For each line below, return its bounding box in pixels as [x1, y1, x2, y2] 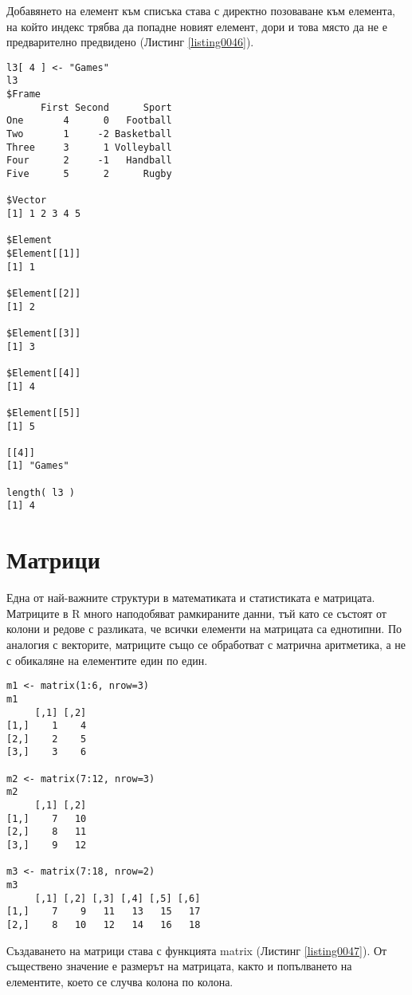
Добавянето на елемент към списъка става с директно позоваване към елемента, [6, 2, 395, 18]
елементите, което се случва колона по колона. [6, 973, 233, 989]
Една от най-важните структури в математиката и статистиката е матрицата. [6, 589, 375, 606]
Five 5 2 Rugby [6, 168, 172, 180]
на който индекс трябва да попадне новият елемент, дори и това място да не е [6, 18, 387, 34]
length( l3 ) [6, 486, 75, 498]
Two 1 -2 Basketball [6, 128, 172, 140]
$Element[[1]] [6, 247, 81, 259]
